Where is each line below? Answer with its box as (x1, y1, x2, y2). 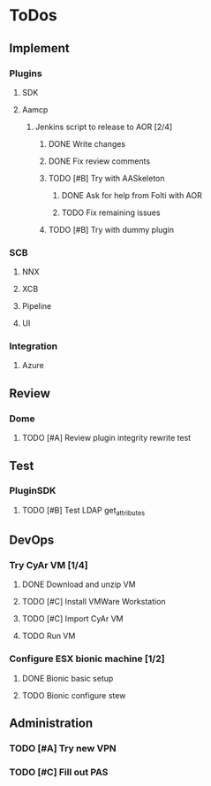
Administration (9, 716, 94, 731)
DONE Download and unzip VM (21, 579, 136, 589)
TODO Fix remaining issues (61, 207, 161, 218)
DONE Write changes (48, 138, 126, 149)
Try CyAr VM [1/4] (9, 559, 88, 571)
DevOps (9, 533, 55, 548)
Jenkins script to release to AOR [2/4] (34, 121, 173, 132)
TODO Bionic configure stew (21, 690, 126, 700)
